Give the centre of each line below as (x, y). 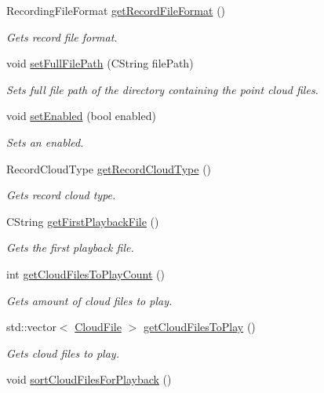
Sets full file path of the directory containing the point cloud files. (162, 89)
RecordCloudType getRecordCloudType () (109, 168)
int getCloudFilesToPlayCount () (86, 273)
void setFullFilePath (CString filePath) (100, 63)
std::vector (31, 327)
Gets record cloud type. (61, 195)
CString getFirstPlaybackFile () (83, 221)
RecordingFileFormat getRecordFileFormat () (116, 10)
